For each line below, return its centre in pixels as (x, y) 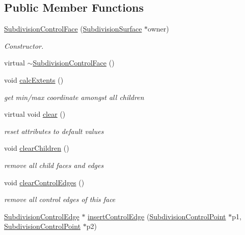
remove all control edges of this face (60, 199)
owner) (158, 29)
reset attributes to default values (54, 131)
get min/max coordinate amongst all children (74, 97)
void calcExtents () (34, 79)
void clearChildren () (37, 148)
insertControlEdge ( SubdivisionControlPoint (157, 216)
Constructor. (24, 45)
